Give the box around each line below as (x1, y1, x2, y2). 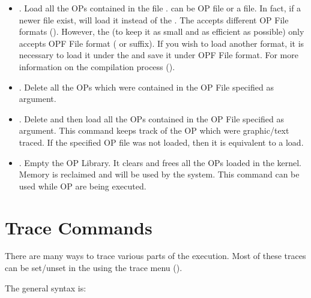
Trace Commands (5, 215, 152, 239)
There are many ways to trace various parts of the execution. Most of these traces (5, 249, 306, 262)
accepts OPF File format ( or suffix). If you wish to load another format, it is (19, 37, 304, 49)
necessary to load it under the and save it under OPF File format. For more (19, 49, 298, 61)
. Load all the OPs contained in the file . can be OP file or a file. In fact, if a (19, 2, 301, 14)
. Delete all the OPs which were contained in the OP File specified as (19, 80, 274, 93)
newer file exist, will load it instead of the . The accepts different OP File (19, 13, 289, 26)
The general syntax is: (5, 281, 86, 294)
